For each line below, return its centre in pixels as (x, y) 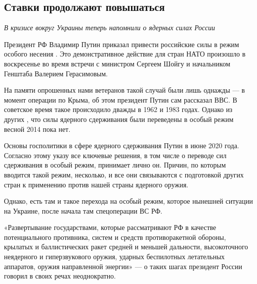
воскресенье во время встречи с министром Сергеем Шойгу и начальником (117, 63)
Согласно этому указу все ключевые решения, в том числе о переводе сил (115, 155)
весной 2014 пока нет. (37, 129)
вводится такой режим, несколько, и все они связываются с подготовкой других (124, 174)
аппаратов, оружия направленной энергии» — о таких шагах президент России (123, 266)
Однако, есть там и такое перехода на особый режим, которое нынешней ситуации (128, 201)
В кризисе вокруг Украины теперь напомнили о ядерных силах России (109, 28)
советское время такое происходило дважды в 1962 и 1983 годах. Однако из (118, 109)
